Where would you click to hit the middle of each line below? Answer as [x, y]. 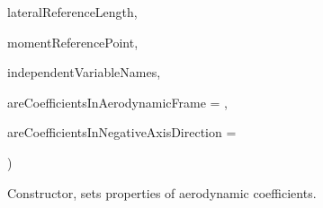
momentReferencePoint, [73, 42]
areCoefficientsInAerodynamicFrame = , [117, 102]
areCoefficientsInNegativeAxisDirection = [122, 132]
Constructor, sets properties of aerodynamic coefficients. [162, 192]
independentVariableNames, [84, 72]
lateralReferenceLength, [72, 12]
